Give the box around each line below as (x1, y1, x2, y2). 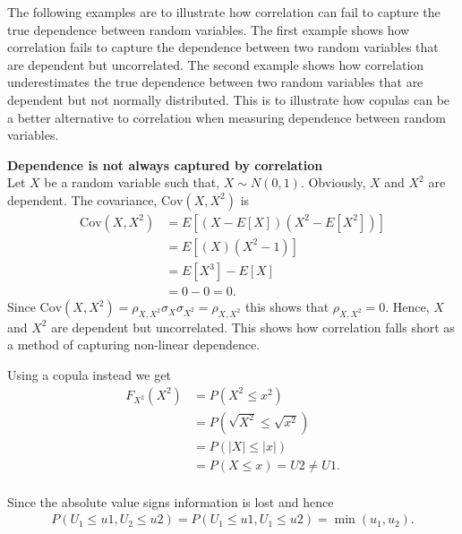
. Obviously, (300, 173, 366, 192)
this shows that (244, 297, 329, 316)
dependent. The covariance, (7, 190, 158, 209)
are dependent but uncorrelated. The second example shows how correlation (7, 55, 424, 73)
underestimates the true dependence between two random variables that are (7, 73, 423, 91)
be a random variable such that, (44, 173, 220, 192)
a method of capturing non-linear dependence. (7, 335, 261, 354)
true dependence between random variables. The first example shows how (7, 20, 410, 39)
